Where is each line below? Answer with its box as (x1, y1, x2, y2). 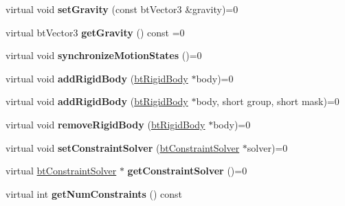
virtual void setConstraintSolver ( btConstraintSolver (5, 140, 240, 154)
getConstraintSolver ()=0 (127, 163, 247, 178)
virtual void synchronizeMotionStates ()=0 (5, 48, 202, 62)
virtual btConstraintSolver (5, 163, 117, 178)
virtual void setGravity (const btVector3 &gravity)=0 (5, 2, 238, 16)
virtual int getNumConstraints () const (5, 186, 183, 201)
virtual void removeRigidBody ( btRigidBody (5, 117, 205, 131)
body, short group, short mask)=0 (196, 94, 340, 108)
